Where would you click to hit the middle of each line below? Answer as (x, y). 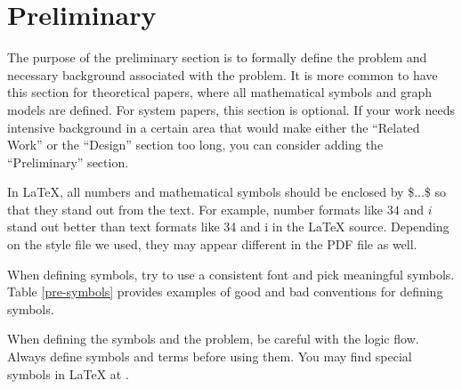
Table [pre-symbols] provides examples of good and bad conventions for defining (225, 292)
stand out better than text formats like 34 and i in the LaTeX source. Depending (228, 227)
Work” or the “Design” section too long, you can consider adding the (195, 145)
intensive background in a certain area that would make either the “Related (214, 127)
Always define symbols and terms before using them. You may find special (210, 357)
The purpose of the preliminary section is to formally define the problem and (217, 57)
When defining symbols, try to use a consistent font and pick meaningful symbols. (231, 274)
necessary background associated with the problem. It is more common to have (223, 74)
